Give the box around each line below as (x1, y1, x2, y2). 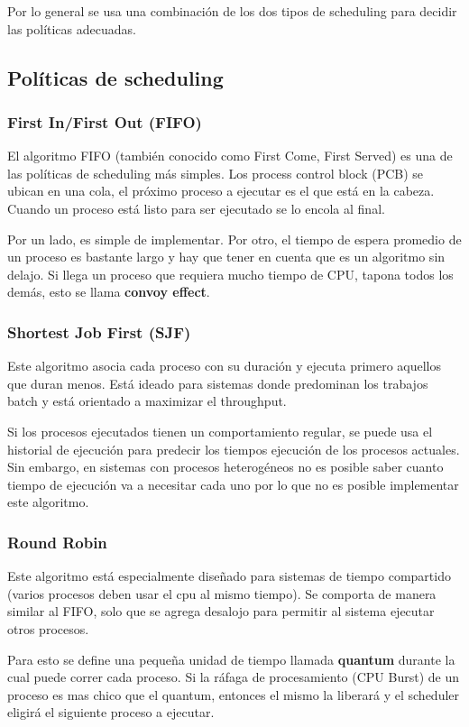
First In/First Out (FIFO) (7, 110, 202, 133)
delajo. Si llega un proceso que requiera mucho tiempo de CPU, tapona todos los (7, 264, 454, 283)
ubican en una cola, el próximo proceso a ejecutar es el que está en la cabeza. (7, 181, 435, 200)
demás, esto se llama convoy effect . (7, 282, 210, 301)
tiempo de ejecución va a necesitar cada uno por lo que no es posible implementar (7, 474, 459, 493)
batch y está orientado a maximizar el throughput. (7, 391, 287, 410)
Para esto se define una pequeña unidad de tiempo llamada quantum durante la (7, 649, 455, 668)
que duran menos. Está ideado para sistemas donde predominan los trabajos (7, 373, 428, 392)
